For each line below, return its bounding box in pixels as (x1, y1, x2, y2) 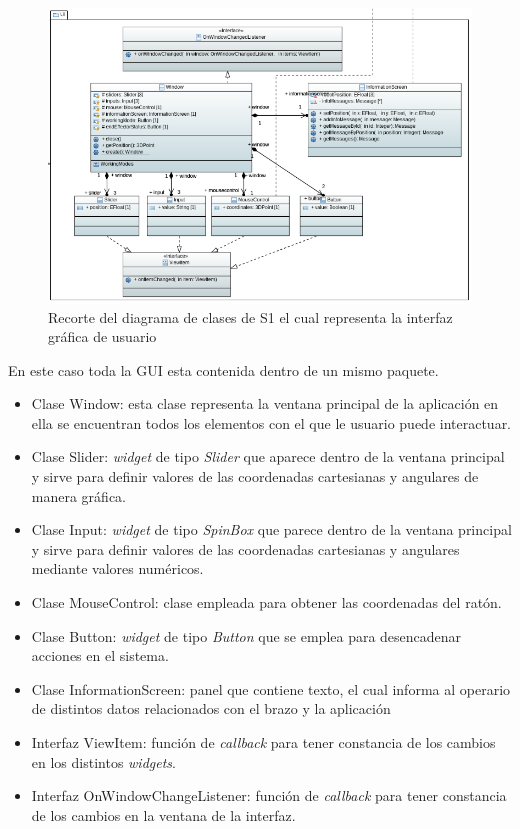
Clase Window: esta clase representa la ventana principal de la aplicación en (31, 393, 499, 414)
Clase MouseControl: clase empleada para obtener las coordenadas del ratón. (31, 592, 502, 613)
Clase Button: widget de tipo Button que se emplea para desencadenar (31, 625, 462, 646)
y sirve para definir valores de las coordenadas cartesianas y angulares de (31, 466, 479, 487)
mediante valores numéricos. (31, 558, 204, 579)
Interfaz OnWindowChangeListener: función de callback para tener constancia (31, 785, 507, 806)
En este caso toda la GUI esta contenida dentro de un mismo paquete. (8, 359, 439, 380)
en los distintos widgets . (31, 751, 176, 772)
